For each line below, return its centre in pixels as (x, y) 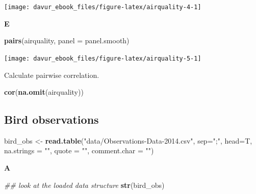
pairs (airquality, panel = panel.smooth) (67, 40)
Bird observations (52, 119)
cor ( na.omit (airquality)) (44, 92)
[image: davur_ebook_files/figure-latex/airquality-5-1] (103, 58)
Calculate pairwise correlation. (52, 75)
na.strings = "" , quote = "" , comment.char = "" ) (79, 150)
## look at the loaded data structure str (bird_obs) (84, 185)
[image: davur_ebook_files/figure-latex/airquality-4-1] (103, 7)
